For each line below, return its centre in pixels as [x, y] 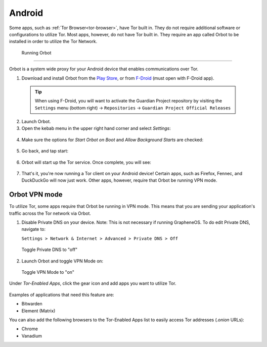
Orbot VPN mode [36, 195]
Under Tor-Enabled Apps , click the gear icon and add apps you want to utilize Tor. [93, 283]
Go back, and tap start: [45, 151]
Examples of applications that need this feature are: [62, 295]
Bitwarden [32, 304]
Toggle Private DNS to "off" [49, 249]
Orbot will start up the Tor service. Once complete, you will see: [86, 162]
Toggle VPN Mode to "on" [48, 272]
